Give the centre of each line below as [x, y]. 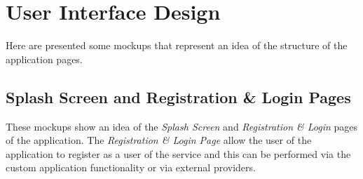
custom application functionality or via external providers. [131, 167]
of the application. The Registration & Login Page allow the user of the [159, 140]
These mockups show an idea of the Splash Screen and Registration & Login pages [182, 126]
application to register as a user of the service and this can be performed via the [178, 153]
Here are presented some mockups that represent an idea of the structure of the [177, 45]
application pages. [44, 59]
